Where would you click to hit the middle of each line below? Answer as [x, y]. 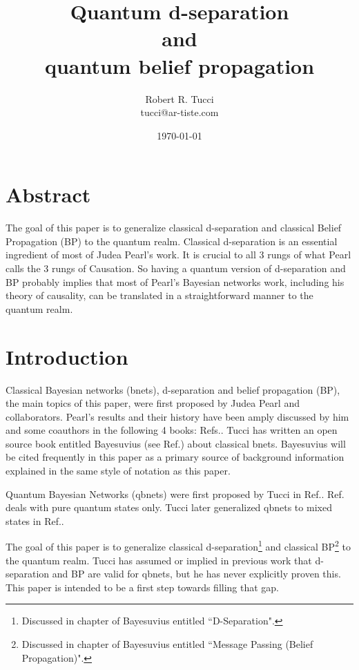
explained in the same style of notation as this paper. [118, 471]
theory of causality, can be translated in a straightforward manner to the [159, 295]
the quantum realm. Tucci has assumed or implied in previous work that [159, 560]
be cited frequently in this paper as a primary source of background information [175, 457]
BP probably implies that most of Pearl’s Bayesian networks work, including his [175, 281]
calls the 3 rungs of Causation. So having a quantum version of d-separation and [176, 268]
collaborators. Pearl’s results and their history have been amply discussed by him [177, 416]
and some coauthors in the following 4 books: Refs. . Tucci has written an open [172, 430]
